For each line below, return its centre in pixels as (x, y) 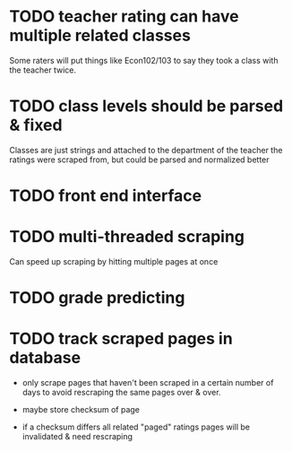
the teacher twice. (43, 70)
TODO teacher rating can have (124, 17)
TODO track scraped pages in (121, 339)
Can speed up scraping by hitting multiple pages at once (114, 261)
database (45, 358)
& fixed (36, 125)
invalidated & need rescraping (77, 437)
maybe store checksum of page (81, 410)
